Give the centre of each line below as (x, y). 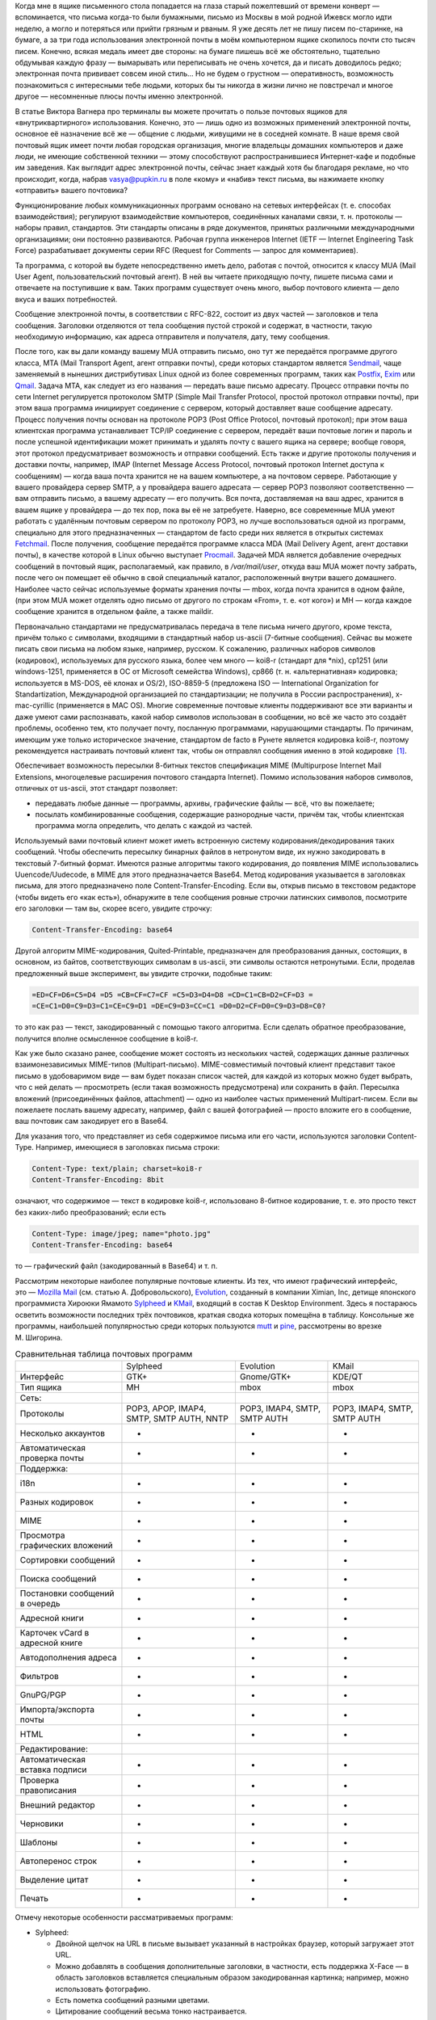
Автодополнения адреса (68, 1658)
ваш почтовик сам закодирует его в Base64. (92, 1121)
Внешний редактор (58, 1805)
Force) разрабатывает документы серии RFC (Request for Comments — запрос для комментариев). (187, 250)
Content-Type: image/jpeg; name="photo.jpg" (122, 1233)
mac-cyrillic (35, 705)
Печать (34, 1899)
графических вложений (66, 1546)
